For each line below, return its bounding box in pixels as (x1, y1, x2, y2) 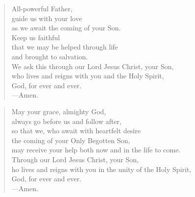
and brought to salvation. (11, 51, 88, 61)
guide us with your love (11, 13, 82, 23)
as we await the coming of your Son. (11, 23, 121, 33)
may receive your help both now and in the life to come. (11, 145, 181, 155)
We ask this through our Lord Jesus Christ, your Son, (11, 61, 174, 71)
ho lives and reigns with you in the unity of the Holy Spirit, (11, 164, 192, 174)
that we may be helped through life (11, 42, 118, 52)
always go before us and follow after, (11, 116, 122, 126)
